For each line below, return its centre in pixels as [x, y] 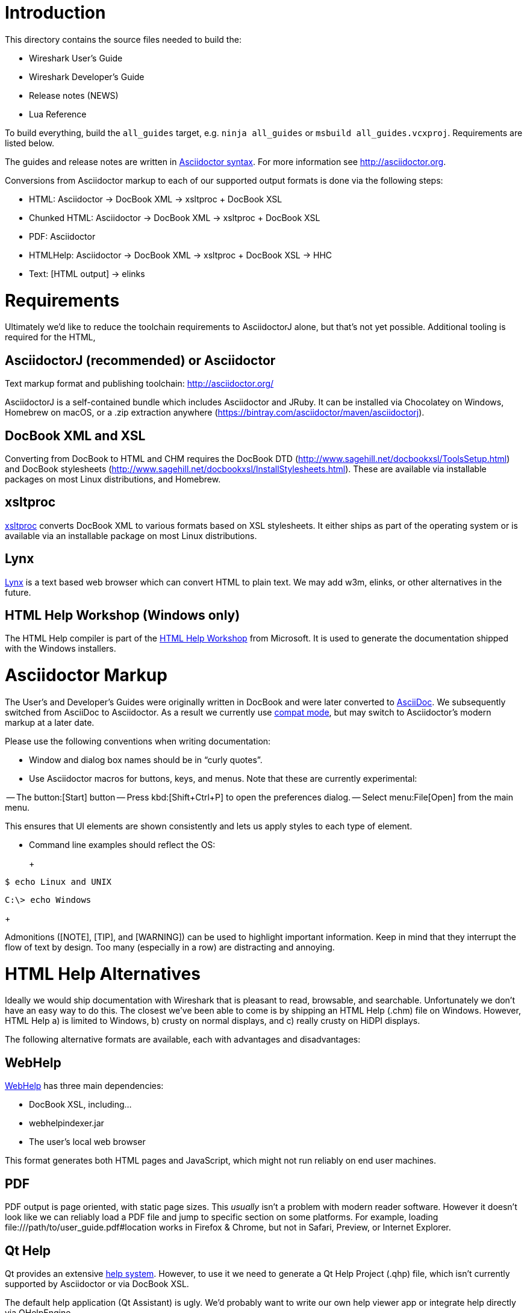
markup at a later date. [50, 722]
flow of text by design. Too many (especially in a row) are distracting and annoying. [170, 947]
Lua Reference [58, 114]
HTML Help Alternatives [103, 974]
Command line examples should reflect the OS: [122, 844]
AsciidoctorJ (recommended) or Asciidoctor [140, 360]
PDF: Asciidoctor [62, 236]
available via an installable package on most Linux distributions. [131, 535]
